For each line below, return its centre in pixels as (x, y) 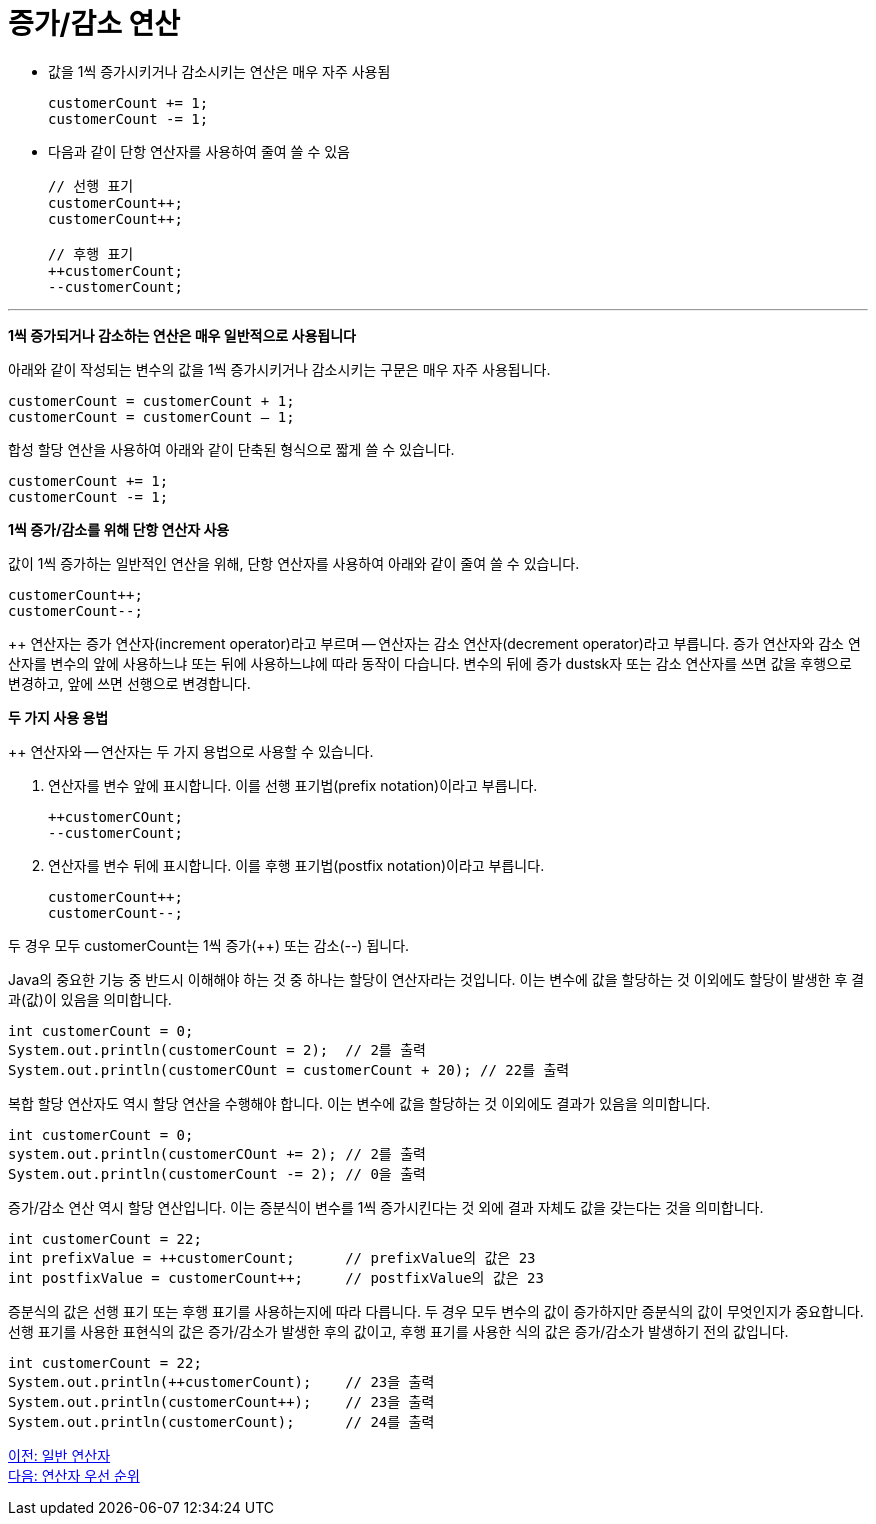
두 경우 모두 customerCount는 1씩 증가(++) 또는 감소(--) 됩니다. (209, 945)
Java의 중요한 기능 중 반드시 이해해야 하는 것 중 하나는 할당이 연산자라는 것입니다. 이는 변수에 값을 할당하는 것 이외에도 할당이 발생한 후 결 (436, 979)
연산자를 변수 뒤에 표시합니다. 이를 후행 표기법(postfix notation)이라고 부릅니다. (296, 865)
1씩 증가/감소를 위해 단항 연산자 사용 (119, 529)
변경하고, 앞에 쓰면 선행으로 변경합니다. (129, 683)
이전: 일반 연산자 (59, 1455)
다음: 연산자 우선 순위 (74, 1475)
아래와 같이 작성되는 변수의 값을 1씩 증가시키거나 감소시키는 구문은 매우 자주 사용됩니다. (279, 369)
